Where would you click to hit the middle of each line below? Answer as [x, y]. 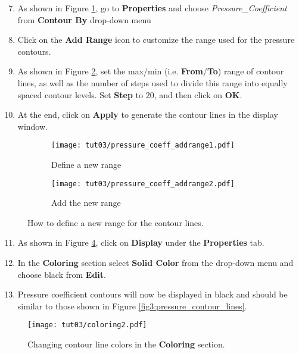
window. [32, 126]
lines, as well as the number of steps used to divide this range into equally [152, 82]
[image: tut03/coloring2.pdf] [87, 325]
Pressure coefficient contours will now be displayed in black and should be [152, 294]
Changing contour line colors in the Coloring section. [126, 344]
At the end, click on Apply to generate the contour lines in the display [148, 115]
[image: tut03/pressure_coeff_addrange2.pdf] [143, 184]
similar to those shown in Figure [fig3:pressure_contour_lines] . [132, 306]
